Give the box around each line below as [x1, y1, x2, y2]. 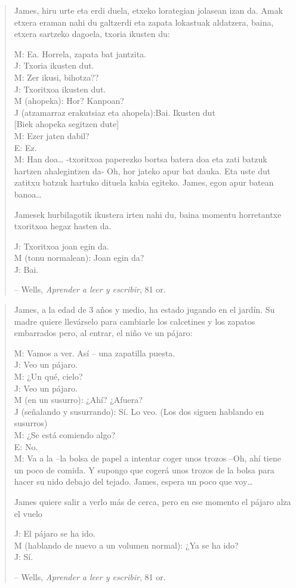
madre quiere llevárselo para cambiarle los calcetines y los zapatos [14, 315, 255, 327]
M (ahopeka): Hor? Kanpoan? [14, 94, 124, 107]
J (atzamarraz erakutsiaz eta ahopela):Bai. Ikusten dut [14, 106, 215, 118]
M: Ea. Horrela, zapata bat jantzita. [14, 47, 146, 60]
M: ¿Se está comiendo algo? [14, 429, 116, 441]
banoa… [14, 187, 42, 200]
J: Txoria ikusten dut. [14, 59, 94, 72]
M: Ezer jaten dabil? [14, 129, 90, 141]
